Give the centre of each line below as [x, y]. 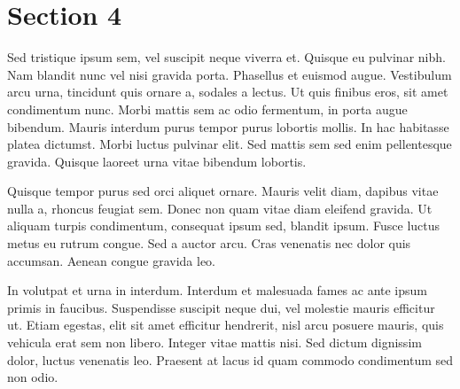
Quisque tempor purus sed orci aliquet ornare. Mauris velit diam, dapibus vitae [223, 191]
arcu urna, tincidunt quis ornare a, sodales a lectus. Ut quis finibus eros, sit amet [228, 92]
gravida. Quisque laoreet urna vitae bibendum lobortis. [157, 161]
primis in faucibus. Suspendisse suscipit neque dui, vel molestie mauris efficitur [221, 307]
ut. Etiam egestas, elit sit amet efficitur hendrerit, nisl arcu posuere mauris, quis [226, 325]
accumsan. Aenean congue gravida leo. [111, 260]
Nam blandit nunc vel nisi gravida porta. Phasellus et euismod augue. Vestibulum [230, 74]
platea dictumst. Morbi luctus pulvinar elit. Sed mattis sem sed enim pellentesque [230, 144]
